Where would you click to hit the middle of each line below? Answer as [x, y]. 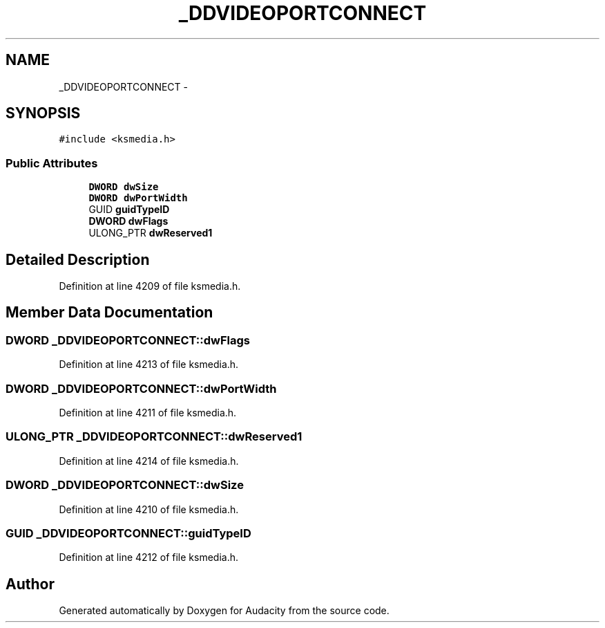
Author [30, 584]
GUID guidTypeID [129, 210]
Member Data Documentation [109, 313]
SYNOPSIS [43, 113]
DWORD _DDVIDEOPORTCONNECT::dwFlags [128, 340]
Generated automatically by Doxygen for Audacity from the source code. [224, 611]
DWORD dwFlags [128, 221]
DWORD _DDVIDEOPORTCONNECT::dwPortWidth [141, 388]
